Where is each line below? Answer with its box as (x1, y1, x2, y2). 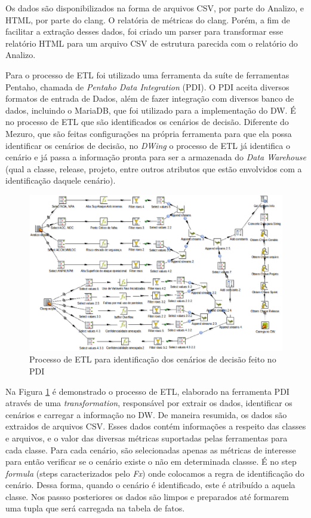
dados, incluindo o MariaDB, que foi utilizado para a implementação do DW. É (5, 103, 296, 116)
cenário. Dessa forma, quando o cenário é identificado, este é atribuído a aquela (5, 479, 295, 491)
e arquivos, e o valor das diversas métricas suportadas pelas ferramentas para (5, 431, 288, 444)
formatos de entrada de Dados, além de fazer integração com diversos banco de (5, 92, 294, 105)
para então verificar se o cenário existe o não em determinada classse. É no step (5, 455, 297, 468)
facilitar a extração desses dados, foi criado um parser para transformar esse (5, 25, 284, 38)
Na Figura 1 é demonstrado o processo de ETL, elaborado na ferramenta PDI (5, 385, 290, 397)
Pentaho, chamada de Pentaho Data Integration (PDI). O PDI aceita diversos (5, 80, 290, 93)
